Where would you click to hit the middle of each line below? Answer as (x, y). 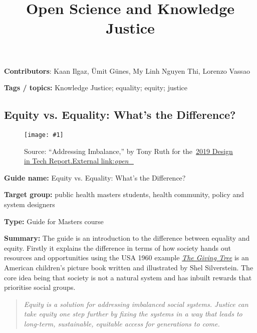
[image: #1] (44, 135)
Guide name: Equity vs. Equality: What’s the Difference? (95, 177)
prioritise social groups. (40, 287)
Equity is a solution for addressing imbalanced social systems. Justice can (136, 304)
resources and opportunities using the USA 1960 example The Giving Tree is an (126, 258)
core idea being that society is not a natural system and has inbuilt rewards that (128, 277)
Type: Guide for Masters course (54, 221)
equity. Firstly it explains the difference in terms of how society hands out (117, 247)
